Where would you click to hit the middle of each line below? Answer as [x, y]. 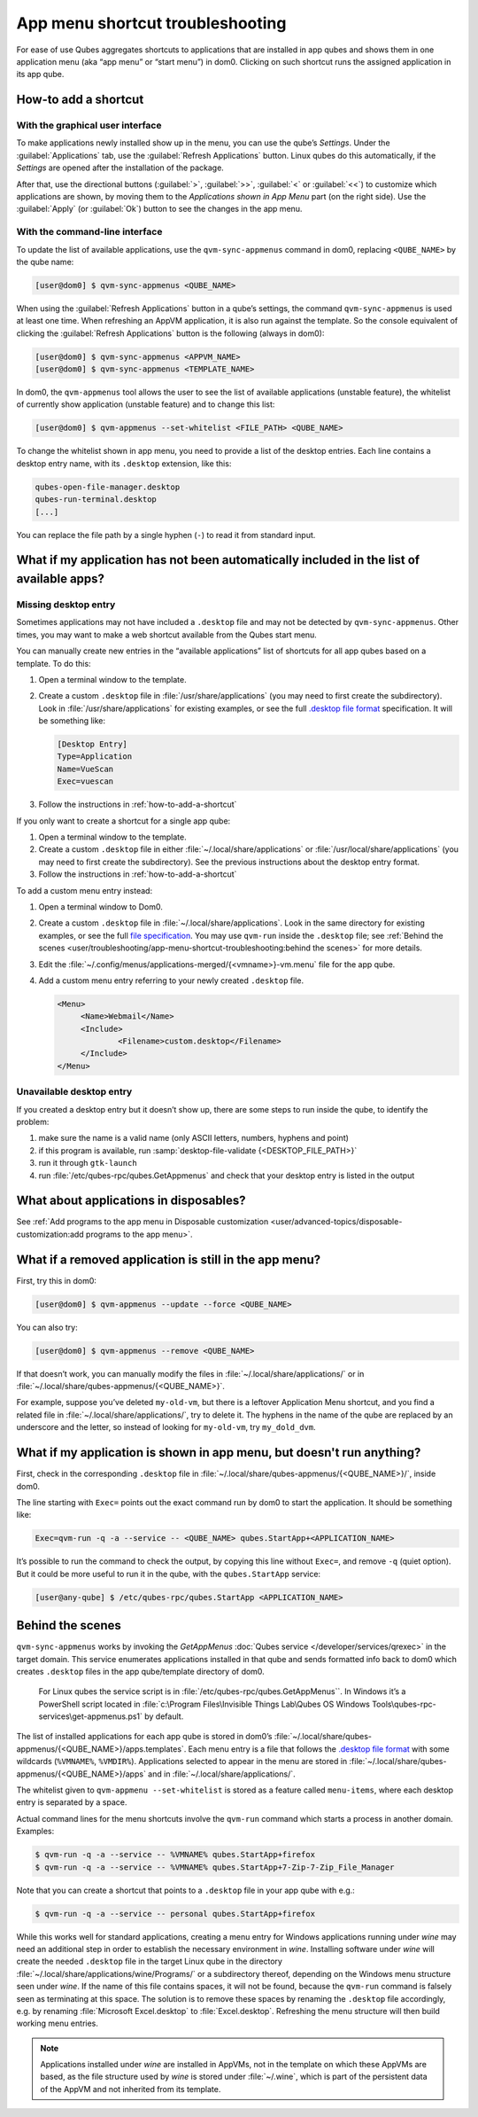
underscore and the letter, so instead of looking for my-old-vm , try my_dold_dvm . [166, 1427]
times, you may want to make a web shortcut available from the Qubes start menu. [167, 635]
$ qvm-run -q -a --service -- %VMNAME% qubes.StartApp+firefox [175, 1855]
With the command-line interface [89, 232]
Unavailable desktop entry [74, 1092]
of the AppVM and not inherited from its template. [131, 2089]
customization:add [50, 1234]
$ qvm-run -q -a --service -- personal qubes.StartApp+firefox [175, 1914]
